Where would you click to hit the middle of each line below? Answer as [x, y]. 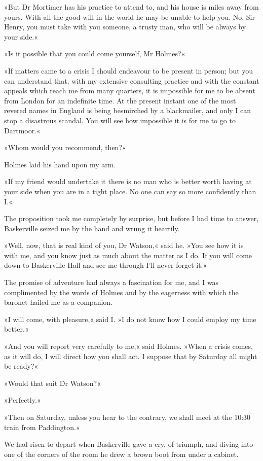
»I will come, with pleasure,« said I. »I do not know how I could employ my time [130, 319]
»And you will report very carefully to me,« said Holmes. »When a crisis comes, [128, 346]
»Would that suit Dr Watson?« [52, 383]
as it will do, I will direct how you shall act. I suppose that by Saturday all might [131, 356]
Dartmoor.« [22, 130]
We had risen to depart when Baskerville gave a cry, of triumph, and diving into [129, 444]
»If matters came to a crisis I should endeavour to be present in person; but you [129, 70]
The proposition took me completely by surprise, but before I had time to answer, [131, 218]
